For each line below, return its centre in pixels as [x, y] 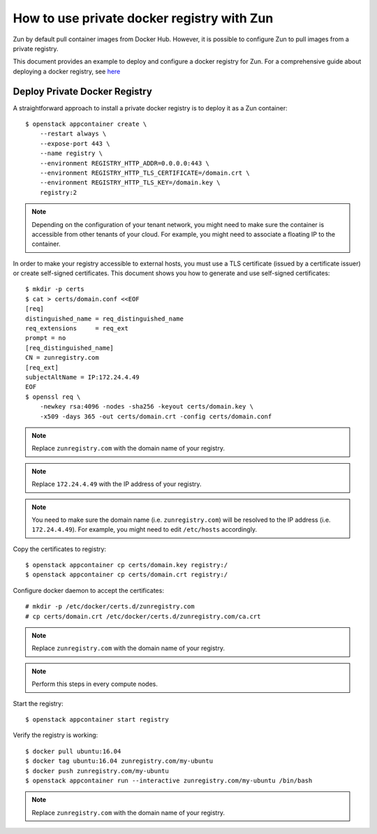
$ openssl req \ [53, 397]
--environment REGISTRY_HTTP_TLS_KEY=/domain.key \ [130, 183]
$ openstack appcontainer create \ [86, 124]
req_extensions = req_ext [77, 329]
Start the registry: [38, 703]
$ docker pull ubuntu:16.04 [73, 751]
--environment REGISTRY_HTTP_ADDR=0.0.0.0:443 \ [124, 163]
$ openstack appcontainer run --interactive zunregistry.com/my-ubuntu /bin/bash [169, 780]
